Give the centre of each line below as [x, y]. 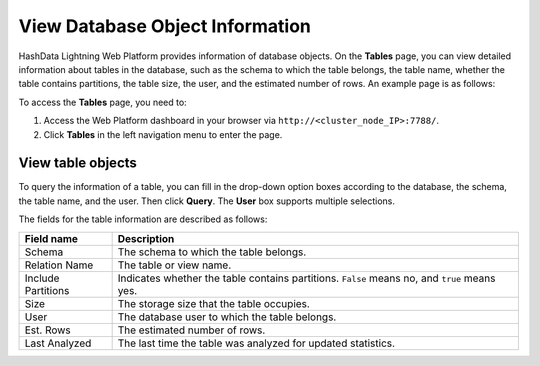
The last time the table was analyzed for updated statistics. [256, 343]
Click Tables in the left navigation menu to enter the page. [163, 134]
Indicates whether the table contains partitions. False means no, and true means [306, 278]
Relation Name [59, 265]
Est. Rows [48, 330]
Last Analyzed [58, 343]
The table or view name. [174, 265]
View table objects [77, 163]
